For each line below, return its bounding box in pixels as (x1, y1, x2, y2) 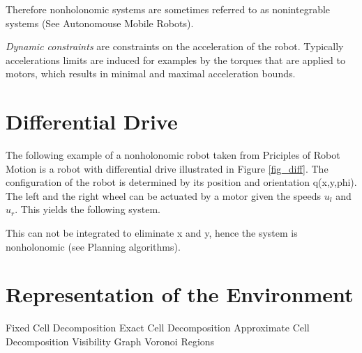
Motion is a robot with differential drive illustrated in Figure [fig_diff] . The (6, 161, 329, 175)
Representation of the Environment (6, 280, 354, 308)
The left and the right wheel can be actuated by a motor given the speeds (6, 188, 322, 203)
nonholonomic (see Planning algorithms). (6, 239, 181, 253)
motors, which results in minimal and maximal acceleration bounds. (6, 66, 296, 81)
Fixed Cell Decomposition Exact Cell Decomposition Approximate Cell (6, 320, 310, 335)
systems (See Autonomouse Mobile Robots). (6, 15, 194, 30)
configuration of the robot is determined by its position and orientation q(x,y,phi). (6, 175, 357, 189)
